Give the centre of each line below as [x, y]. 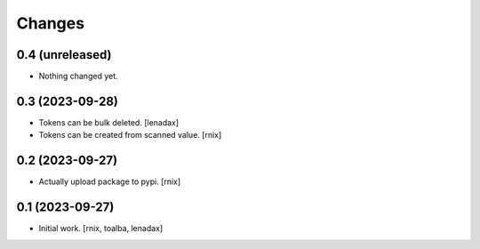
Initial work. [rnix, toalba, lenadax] [101, 229]
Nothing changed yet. [79, 76]
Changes [50, 23]
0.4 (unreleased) [64, 55]
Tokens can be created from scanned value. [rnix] [130, 135]
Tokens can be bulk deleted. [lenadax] [109, 122]
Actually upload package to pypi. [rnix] [110, 181]
